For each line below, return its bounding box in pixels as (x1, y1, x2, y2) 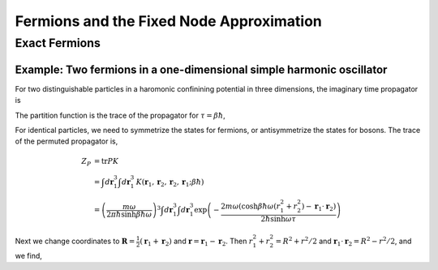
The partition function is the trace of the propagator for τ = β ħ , (15, 110, 226, 120)
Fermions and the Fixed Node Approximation (15, 12, 322, 30)
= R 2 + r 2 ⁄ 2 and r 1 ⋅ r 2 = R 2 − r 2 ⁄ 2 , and (275, 235, 412, 247)
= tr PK (93, 156, 119, 166)
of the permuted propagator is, (15, 136, 118, 146)
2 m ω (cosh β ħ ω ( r (220, 201, 281, 211)
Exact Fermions (15, 36, 101, 50)
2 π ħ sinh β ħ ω (106, 209, 152, 219)
